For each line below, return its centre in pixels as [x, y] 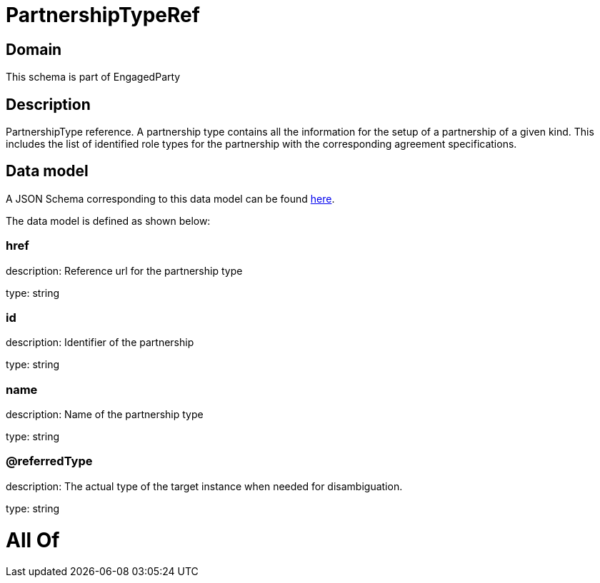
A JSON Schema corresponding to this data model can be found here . [170, 198]
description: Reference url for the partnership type [124, 270]
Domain [34, 49]
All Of [33, 540]
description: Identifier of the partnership [100, 343]
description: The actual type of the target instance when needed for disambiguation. [204, 486]
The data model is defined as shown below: [108, 220]
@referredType [49, 461]
